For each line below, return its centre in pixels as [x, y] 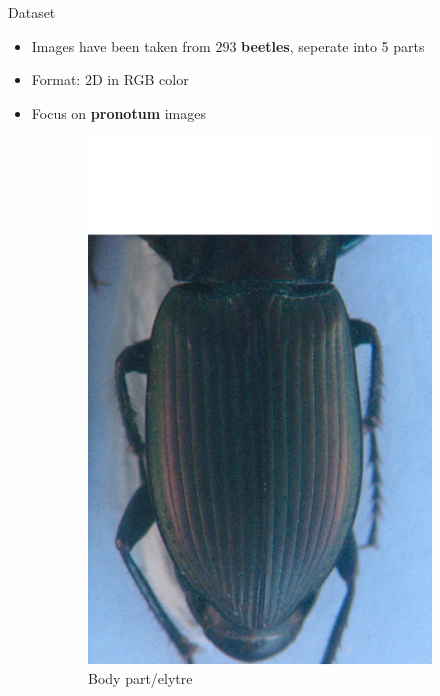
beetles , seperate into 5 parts [333, 45]
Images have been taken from [121, 45]
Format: [56, 79]
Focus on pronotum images [118, 112]
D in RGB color [140, 79]
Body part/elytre [140, 678]
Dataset [32, 12]
